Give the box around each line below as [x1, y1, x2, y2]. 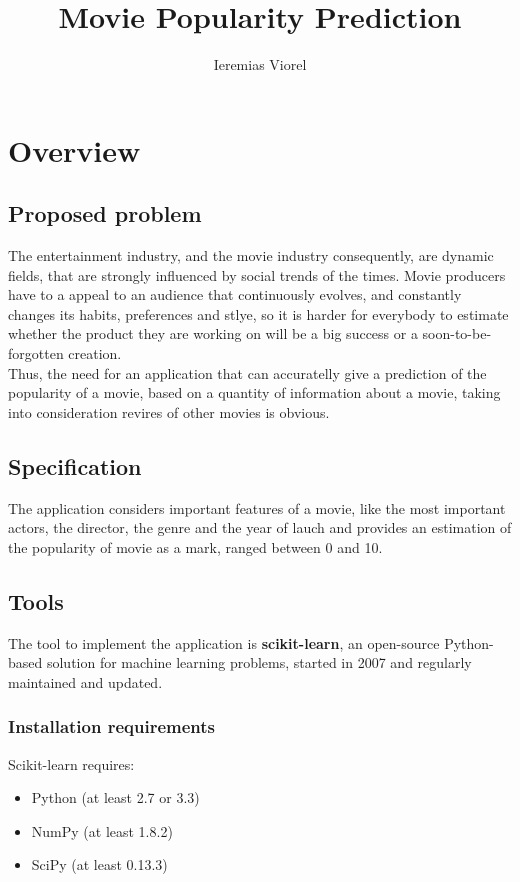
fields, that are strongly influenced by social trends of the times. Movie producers [8, 264, 506, 285]
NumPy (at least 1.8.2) [31, 820, 173, 841]
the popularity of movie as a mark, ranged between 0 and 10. [8, 536, 383, 557]
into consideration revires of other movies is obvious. [8, 401, 330, 422]
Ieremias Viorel [213, 54, 307, 75]
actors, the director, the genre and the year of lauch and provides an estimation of [8, 517, 512, 538]
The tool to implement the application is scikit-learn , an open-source [8, 632, 440, 653]
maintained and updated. [8, 671, 163, 692]
